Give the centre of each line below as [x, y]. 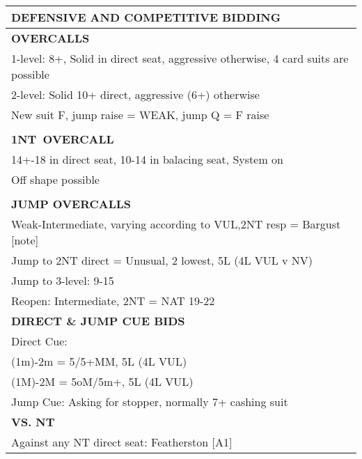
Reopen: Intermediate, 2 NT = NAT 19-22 [113, 301]
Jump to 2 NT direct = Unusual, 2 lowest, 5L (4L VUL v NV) [162, 260]
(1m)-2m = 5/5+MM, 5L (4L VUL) [99, 361]
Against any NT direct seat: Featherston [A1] [122, 442]
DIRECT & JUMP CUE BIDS [98, 321]
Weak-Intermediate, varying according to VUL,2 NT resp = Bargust [176, 224]
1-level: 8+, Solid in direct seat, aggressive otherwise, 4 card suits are [180, 58]
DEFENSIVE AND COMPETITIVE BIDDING [146, 17]
